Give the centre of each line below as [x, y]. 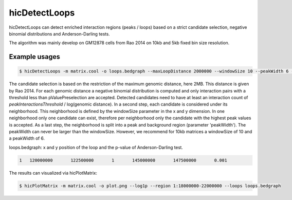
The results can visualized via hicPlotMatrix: [53, 173]
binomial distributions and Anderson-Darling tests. [59, 34]
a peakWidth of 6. [27, 138]
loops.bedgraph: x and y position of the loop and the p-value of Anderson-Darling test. [96, 147]
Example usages [35, 57]
